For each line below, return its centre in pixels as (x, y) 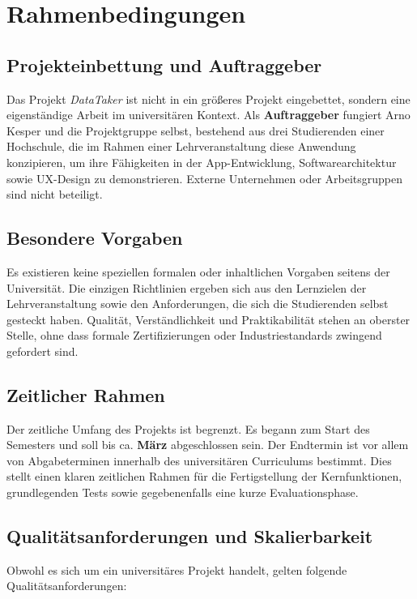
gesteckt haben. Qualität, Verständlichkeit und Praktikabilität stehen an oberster (208, 319)
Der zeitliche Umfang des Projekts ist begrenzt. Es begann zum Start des (188, 428)
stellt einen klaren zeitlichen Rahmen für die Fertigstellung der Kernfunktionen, (204, 476)
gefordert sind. (43, 351)
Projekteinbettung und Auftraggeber (164, 64)
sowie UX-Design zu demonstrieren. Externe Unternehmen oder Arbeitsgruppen (205, 178)
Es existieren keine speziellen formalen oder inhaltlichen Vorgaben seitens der (198, 271)
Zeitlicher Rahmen (86, 394)
